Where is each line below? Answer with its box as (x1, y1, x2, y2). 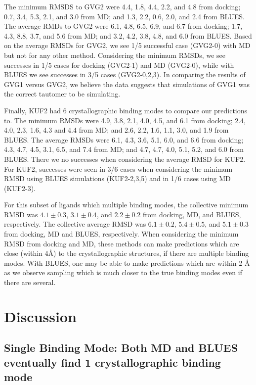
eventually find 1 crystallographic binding (4, 354, 221, 370)
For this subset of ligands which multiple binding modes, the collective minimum (4, 199, 249, 210)
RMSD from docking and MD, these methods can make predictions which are (4, 238, 239, 248)
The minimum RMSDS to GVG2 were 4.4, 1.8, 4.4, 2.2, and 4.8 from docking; (4, 1, 241, 11)
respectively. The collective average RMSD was (4, 219, 146, 229)
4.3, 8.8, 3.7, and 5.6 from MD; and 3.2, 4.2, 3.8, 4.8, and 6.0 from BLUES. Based (4, 30, 252, 41)
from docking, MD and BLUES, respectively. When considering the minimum (4, 229, 239, 239)
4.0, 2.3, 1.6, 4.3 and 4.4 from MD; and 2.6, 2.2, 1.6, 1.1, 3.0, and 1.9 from (4, 125, 229, 135)
